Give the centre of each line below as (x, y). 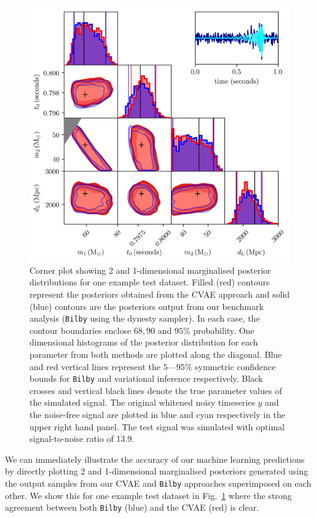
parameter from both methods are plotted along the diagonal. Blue (156, 354)
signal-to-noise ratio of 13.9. (82, 439)
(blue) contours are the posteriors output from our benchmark (147, 306)
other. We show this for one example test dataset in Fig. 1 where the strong (148, 495)
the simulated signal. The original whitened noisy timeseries (142, 402)
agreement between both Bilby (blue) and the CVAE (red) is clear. (132, 507)
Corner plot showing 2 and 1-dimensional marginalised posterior (150, 270)
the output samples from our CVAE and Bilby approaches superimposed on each (158, 483)
